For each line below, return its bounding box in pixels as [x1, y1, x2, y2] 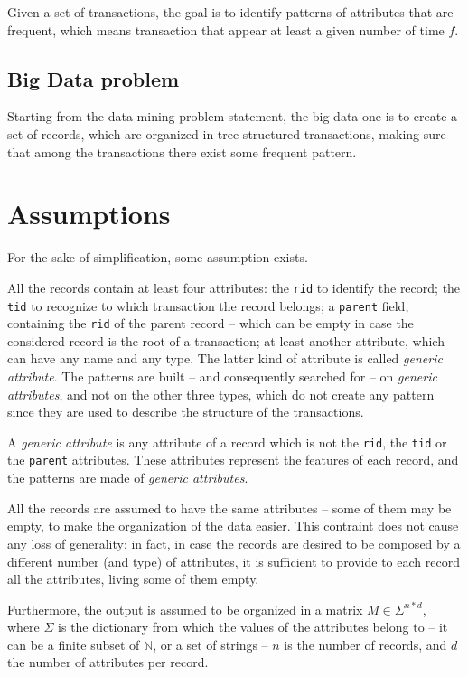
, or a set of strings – [153, 635, 268, 653]
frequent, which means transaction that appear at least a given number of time [7, 20, 445, 39]
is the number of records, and [284, 635, 447, 653]
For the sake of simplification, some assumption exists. [7, 248, 308, 267]
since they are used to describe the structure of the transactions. [7, 402, 364, 421]
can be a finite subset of [7, 635, 140, 653]
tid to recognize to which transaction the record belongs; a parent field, [7, 296, 409, 315]
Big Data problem [7, 64, 180, 92]
